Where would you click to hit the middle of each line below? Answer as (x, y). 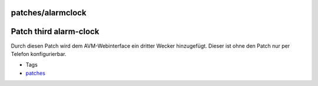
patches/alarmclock (49, 13)
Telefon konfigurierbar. (39, 54)
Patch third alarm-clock (55, 32)
